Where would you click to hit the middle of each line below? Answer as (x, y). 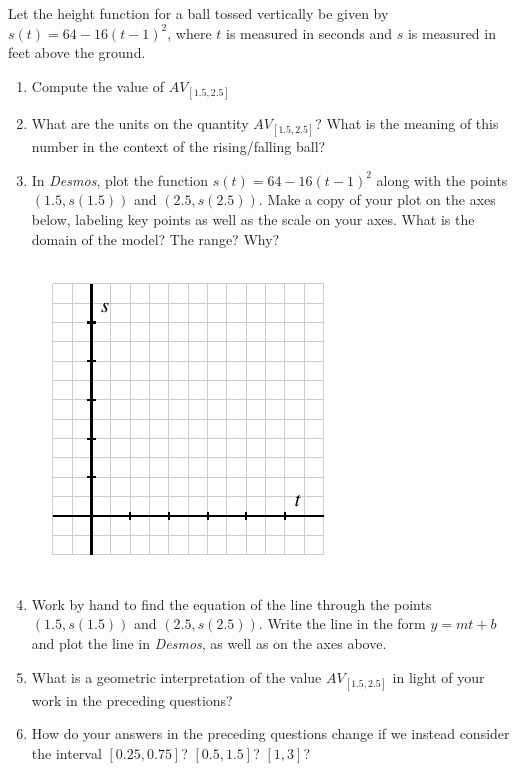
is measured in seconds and (308, 32)
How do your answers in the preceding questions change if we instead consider (270, 733)
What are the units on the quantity (140, 122)
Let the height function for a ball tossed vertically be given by (198, 13)
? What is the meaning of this (407, 122)
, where (189, 32)
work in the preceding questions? (132, 699)
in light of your (438, 676)
